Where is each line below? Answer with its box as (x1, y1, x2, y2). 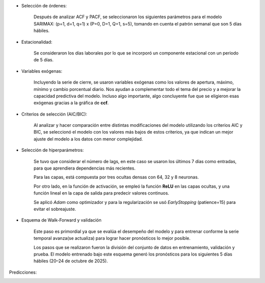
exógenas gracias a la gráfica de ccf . (33, 100, 109, 106)
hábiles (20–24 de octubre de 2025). (33, 258, 108, 264)
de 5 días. (33, 57, 54, 63)
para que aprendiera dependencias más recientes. (33, 165, 136, 171)
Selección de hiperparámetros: (21, 147, 84, 153)
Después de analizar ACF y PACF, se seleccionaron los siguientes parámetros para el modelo (33, 14, 222, 20)
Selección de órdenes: (21, 3, 67, 8)
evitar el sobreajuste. (33, 206, 76, 212)
